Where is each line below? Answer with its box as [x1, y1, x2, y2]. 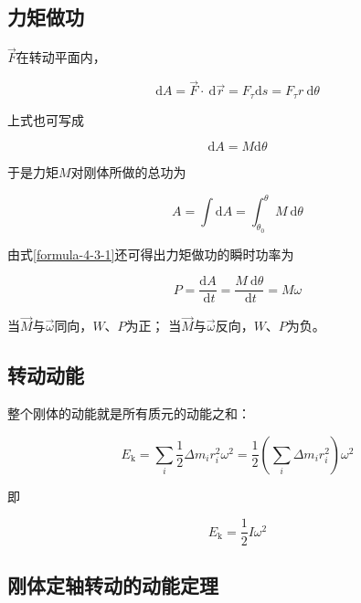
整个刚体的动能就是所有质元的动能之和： [7, 404, 250, 423]
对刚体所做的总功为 [70, 163, 186, 182]
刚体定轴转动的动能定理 [7, 570, 218, 598]
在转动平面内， [16, 48, 106, 67]
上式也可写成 [7, 110, 84, 129]
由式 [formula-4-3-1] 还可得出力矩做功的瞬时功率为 [7, 244, 294, 263]
